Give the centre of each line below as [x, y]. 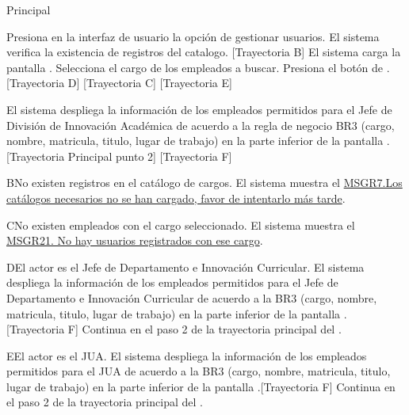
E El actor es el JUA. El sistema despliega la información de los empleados [187, 355]
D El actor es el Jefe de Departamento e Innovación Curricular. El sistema [185, 267]
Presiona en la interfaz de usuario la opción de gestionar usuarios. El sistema [193, 36]
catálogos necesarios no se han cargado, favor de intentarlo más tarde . [176, 198]
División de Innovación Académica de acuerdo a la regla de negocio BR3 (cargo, [201, 125]
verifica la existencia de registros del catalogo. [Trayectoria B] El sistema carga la [204, 52]
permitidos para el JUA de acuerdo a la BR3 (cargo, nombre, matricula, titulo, [199, 371]
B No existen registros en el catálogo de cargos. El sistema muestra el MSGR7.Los [204, 183]
